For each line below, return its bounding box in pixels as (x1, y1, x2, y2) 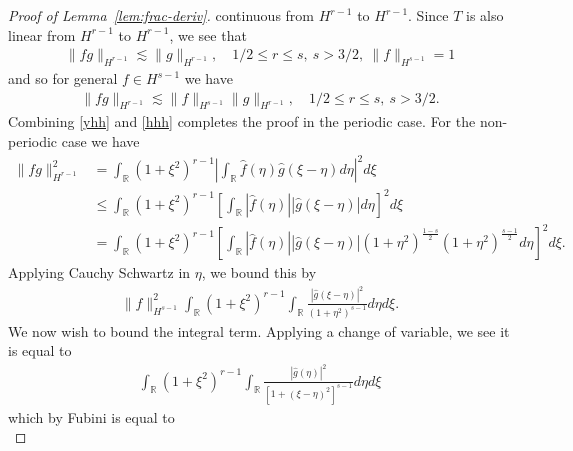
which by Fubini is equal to (8, 406, 175, 427)
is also (466, 5, 504, 25)
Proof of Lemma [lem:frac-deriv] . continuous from (8, 5, 314, 25)
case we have (61, 131, 140, 152)
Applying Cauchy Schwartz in (8, 262, 191, 283)
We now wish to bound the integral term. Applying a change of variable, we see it (8, 320, 510, 341)
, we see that (169, 24, 247, 45)
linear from (8, 24, 76, 45)
